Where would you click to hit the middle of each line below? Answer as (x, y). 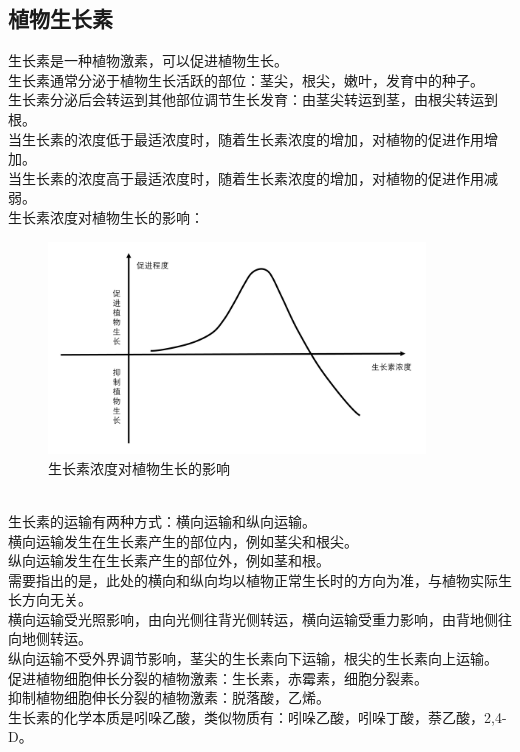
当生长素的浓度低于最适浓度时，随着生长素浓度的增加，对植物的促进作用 (246, 138)
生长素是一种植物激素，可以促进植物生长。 (148, 60)
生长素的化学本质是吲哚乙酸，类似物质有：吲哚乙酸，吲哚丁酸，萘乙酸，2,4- (257, 716)
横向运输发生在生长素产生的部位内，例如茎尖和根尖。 (183, 540)
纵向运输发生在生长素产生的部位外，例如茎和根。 (169, 560)
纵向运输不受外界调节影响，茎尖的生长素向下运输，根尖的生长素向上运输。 (253, 658)
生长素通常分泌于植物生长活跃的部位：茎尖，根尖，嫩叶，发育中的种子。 (246, 79)
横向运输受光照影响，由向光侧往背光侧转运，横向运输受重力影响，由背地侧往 (260, 618)
